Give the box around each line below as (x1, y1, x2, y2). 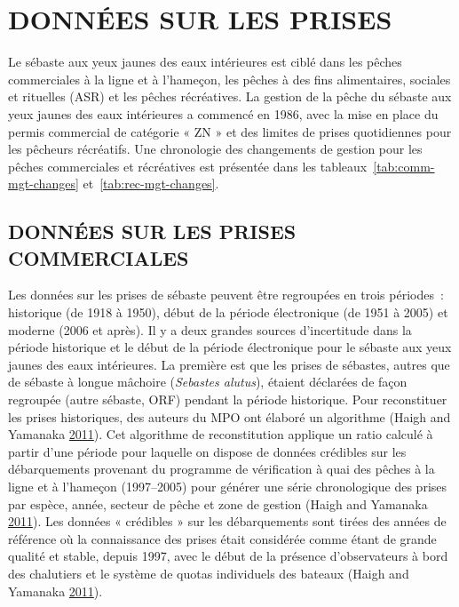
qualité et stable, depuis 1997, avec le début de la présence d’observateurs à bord (8, 547, 448, 565)
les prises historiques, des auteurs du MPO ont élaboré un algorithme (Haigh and (8, 407, 451, 426)
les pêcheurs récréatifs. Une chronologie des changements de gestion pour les (8, 140, 423, 158)
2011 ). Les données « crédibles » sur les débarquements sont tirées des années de (8, 512, 447, 531)
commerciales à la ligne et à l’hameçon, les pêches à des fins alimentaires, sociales (8, 69, 451, 88)
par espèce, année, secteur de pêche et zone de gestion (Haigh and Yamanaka (8, 494, 428, 513)
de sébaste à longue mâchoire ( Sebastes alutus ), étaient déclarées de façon (8, 372, 408, 391)
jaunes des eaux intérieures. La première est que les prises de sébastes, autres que (8, 355, 450, 373)
